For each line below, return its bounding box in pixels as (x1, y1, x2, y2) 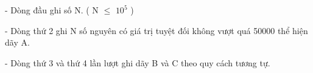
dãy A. (5, 36, 30, 49)
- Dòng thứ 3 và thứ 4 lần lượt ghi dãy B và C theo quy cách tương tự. (5, 56, 270, 69)
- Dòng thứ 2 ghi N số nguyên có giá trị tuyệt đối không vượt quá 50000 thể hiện (5, 24, 308, 36)
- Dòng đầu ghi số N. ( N (5, 4, 99, 16)
